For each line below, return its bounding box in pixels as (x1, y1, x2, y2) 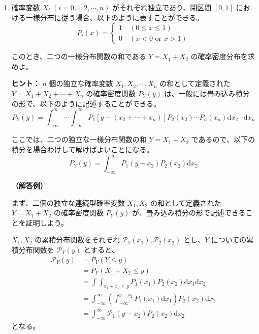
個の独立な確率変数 (49, 78, 113, 89)
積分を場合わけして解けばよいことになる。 (11, 144, 154, 155)
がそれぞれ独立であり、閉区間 (112, 2, 212, 12)
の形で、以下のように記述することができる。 (11, 98, 160, 108)
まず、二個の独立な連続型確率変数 (11, 197, 125, 208)
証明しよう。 (25, 217, 68, 228)
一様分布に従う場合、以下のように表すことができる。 (25, 12, 204, 22)
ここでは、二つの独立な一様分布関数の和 (11, 134, 147, 145)
